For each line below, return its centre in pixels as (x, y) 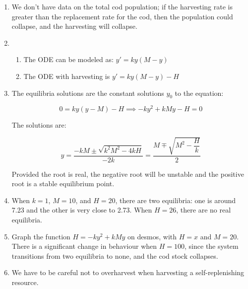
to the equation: (199, 93)
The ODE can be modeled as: (68, 59)
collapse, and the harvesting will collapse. (74, 26)
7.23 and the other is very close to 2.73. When (82, 210)
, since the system (212, 246)
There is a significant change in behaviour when (84, 246)
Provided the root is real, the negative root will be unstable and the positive (128, 174)
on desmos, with (152, 236)
